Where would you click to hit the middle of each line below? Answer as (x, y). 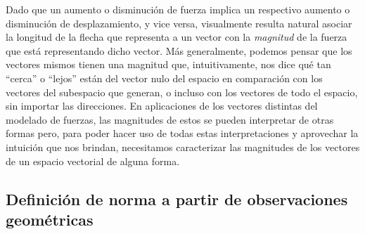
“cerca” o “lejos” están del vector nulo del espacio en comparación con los (164, 78)
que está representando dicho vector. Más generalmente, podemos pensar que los (179, 50)
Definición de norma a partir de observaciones (177, 199)
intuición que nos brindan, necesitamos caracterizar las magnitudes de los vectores (183, 147)
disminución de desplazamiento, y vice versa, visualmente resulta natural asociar (179, 23)
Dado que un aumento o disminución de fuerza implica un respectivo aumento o (178, 9)
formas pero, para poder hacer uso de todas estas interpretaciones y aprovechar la (182, 133)
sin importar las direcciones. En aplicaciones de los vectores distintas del (162, 106)
